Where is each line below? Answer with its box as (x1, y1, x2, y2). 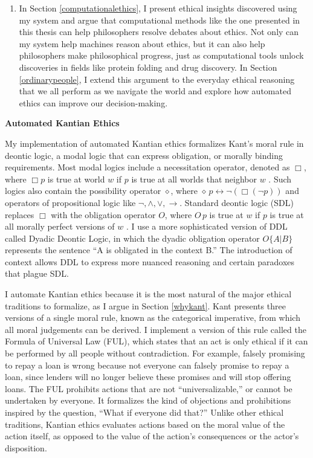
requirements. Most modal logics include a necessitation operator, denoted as (5, 161, 290, 173)
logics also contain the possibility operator (5, 184, 161, 197)
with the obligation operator (51, 208, 156, 221)
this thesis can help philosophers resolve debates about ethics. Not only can (19, 25, 299, 38)
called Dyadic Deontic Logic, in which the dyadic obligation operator (5, 231, 260, 244)
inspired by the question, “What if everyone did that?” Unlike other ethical (5, 406, 284, 418)
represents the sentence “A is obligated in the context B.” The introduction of (5, 244, 292, 256)
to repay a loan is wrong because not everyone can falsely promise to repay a (5, 358, 289, 371)
